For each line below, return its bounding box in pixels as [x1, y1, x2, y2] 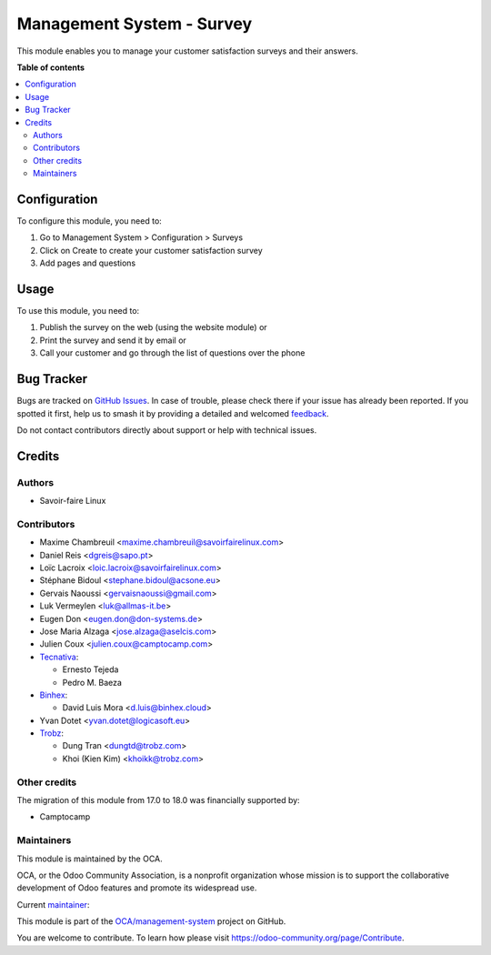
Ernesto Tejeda [62, 664, 119, 675]
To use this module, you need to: [16, 306, 140, 317]
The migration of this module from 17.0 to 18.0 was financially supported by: [16, 794, 300, 805]
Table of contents [16, 62, 85, 73]
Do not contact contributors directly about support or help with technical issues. [16, 424, 317, 436]
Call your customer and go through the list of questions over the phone [39, 347, 306, 358]
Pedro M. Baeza [62, 677, 123, 688]
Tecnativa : [39, 651, 79, 662]
